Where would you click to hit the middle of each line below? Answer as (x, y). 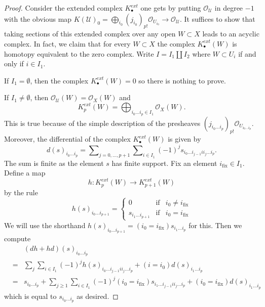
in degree (229, 8)
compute (17, 238)
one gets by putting (171, 8)
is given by (184, 139)
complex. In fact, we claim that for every (67, 43)
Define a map (25, 173)
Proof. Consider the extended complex (63, 8)
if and (247, 53)
